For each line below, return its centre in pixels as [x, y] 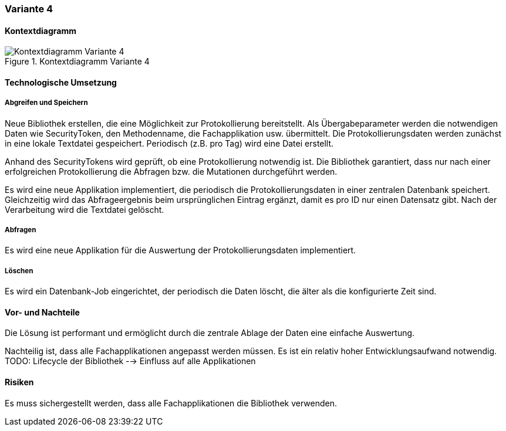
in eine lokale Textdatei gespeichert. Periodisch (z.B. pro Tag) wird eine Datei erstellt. [169, 143]
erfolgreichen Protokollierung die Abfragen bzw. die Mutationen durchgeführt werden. [171, 171]
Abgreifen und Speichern [46, 103]
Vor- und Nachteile [42, 312]
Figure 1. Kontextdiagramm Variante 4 [77, 62]
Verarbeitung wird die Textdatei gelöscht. [85, 209]
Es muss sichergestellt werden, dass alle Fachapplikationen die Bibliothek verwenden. [171, 403]
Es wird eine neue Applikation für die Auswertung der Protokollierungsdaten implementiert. [181, 250]
